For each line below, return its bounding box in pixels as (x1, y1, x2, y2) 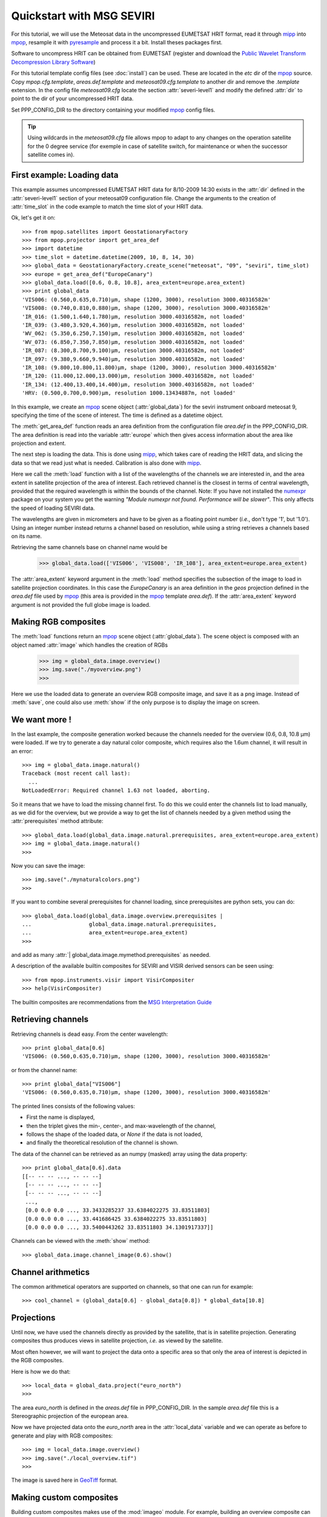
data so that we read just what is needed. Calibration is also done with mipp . (11, 459, 202, 467)
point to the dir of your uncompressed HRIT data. (11, 95, 134, 103)
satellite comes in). (27, 151, 75, 158)
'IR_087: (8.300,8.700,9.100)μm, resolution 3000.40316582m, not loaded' (22, 347, 246, 354)
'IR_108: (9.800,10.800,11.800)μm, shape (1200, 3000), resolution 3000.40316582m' (22, 364, 278, 371)
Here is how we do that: (11, 1368, 71, 1375)
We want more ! (11, 714, 72, 725)
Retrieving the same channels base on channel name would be (11, 544, 168, 551)
